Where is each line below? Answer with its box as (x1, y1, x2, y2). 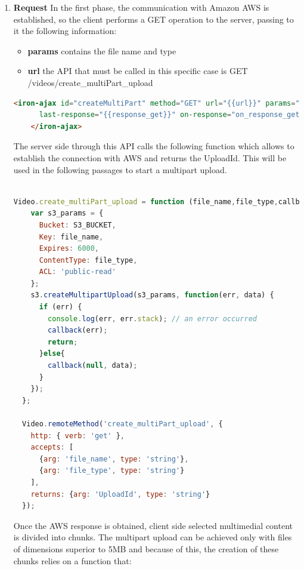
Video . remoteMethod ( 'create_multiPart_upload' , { (22, 420, 223, 428)
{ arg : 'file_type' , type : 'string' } (39, 466, 185, 475)
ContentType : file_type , (39, 256, 138, 264)
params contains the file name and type (27, 44, 176, 57)
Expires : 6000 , (39, 244, 100, 253)
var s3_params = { (30, 209, 104, 218)
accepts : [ (30, 443, 74, 452)
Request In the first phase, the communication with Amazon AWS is (13, 1, 269, 13)
